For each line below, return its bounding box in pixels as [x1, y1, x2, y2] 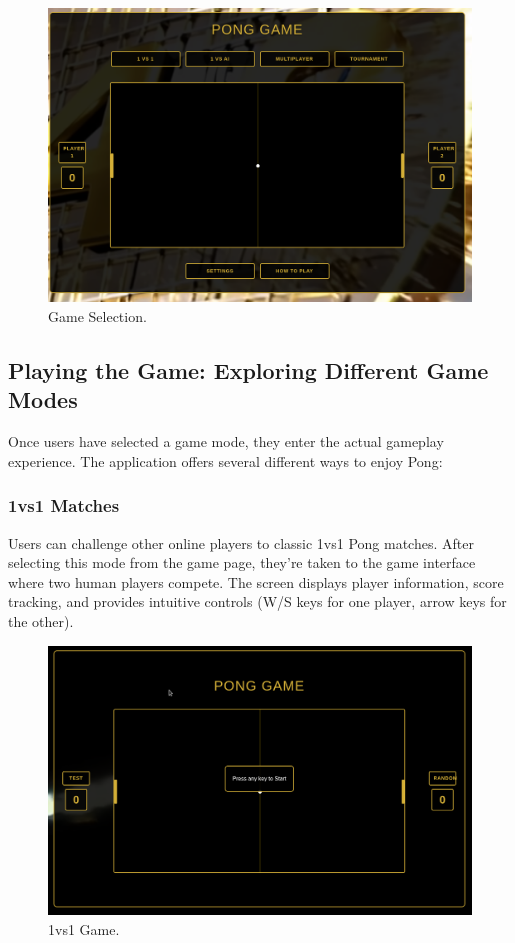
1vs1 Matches [8, 493, 120, 518]
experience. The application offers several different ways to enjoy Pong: [8, 450, 443, 471]
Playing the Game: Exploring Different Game [8, 354, 489, 385]
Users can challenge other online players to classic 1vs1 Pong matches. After [8, 532, 474, 553]
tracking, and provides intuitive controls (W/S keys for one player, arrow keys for [8, 591, 507, 612]
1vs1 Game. [48, 918, 120, 939]
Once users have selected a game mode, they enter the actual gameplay [8, 431, 444, 452]
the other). [8, 610, 74, 631]
